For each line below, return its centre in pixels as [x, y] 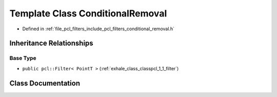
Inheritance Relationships [51, 43]
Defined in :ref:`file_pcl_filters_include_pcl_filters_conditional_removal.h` [98, 29]
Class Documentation [45, 83]
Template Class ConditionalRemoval [88, 13]
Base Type [23, 58]
